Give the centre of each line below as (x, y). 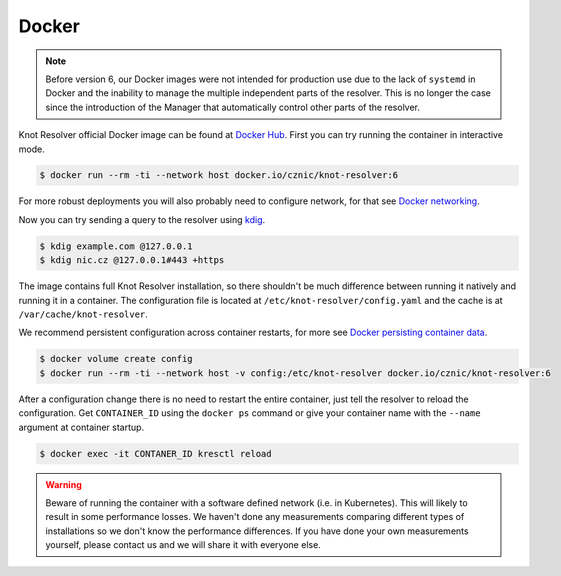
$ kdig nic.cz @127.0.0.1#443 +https (132, 260)
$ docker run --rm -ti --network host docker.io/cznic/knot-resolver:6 (219, 175)
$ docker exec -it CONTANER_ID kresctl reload (155, 453)
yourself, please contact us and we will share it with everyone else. (183, 545)
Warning (63, 484)
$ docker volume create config (116, 359)
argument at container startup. (81, 427)
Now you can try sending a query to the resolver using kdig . (142, 219)
